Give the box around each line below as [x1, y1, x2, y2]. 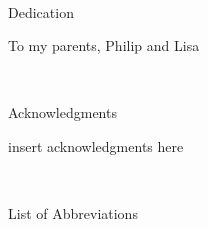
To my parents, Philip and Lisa [8, 35, 200, 56]
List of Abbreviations [8, 203, 138, 224]
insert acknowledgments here [8, 135, 184, 156]
